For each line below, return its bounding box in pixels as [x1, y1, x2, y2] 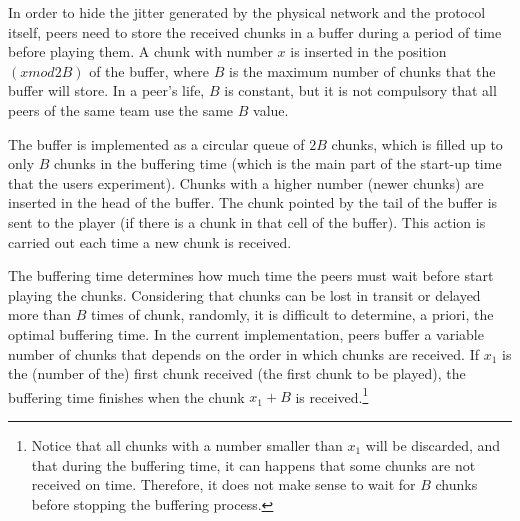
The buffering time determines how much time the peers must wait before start [8, 265, 494, 286]
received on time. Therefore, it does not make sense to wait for [31, 474, 416, 495]
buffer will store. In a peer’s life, [8, 80, 205, 101]
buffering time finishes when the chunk [8, 386, 245, 407]
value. [253, 99, 289, 120]
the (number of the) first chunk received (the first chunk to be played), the [8, 363, 466, 384]
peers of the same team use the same [8, 99, 234, 120]
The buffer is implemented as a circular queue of [8, 133, 305, 154]
